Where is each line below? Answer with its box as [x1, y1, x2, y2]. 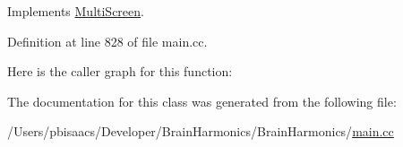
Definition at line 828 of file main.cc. [7, 31, 208, 50]
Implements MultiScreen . [7, 2, 144, 20]
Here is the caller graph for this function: [7, 62, 233, 81]
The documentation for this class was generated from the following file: [7, 91, 397, 110]
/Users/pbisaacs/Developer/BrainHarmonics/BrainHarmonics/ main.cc [7, 122, 394, 141]
